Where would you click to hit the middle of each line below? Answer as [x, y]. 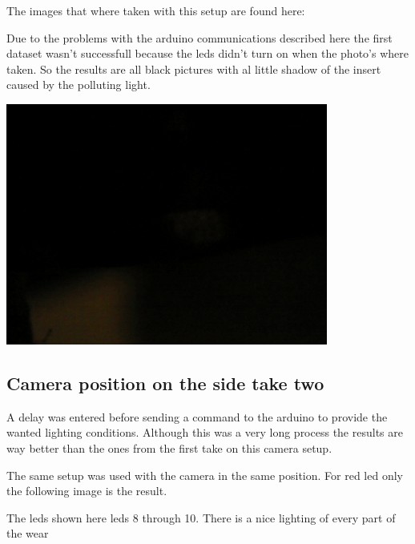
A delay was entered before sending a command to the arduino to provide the [197, 416]
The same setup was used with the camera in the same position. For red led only [205, 475]
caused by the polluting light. [79, 85]
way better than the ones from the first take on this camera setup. [169, 447]
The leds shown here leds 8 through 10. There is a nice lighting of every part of [201, 517]
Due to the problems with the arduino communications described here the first [199, 37]
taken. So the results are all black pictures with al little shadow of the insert [194, 69]
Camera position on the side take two [165, 383]
